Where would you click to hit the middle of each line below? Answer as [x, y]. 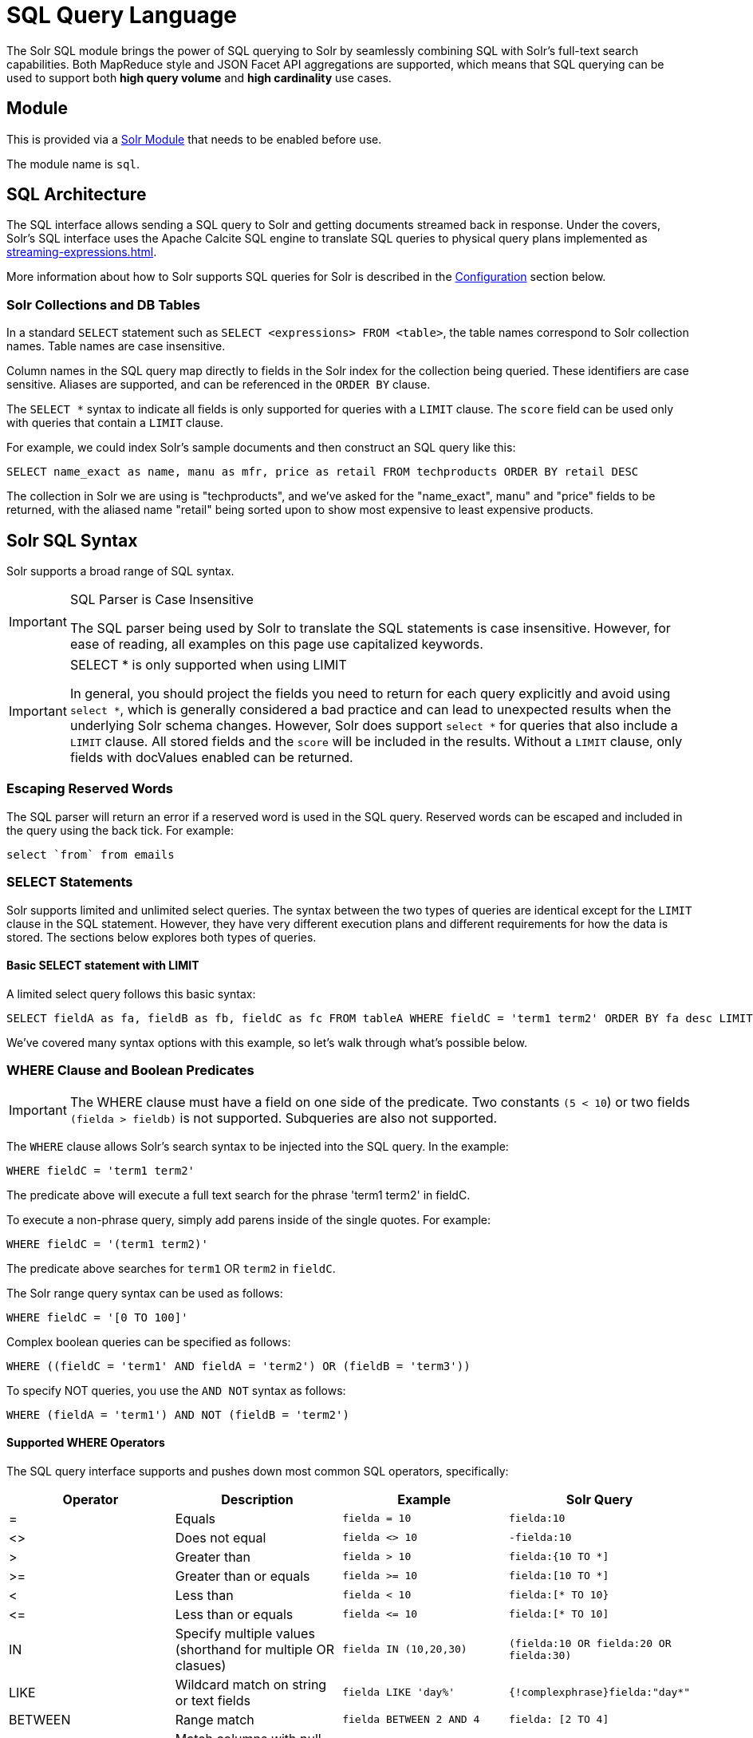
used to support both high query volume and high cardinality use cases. [199, 77]
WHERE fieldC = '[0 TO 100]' [97, 1317]
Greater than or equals [242, 1576]
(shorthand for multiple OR [255, 1649]
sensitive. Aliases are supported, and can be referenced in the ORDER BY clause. [219, 385]
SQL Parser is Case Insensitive [162, 600]
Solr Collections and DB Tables [104, 304]
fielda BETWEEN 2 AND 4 [411, 1720]
